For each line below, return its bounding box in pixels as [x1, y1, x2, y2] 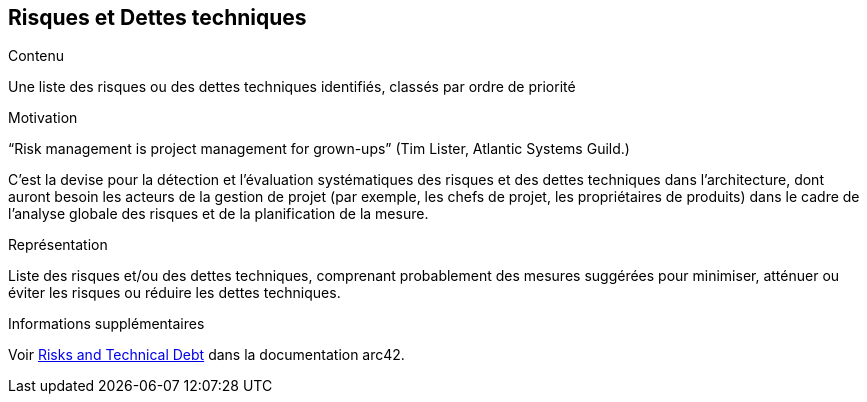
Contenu [8, 47, 65, 65]
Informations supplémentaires [8, 315, 205, 333]
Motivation [8, 109, 78, 127]
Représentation [8, 236, 108, 254]
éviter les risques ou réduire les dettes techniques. [8, 284, 341, 302]
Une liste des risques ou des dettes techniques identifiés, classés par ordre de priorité [8, 78, 576, 96]
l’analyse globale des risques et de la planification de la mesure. [8, 205, 429, 223]
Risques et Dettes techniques [8, 5, 307, 30]
